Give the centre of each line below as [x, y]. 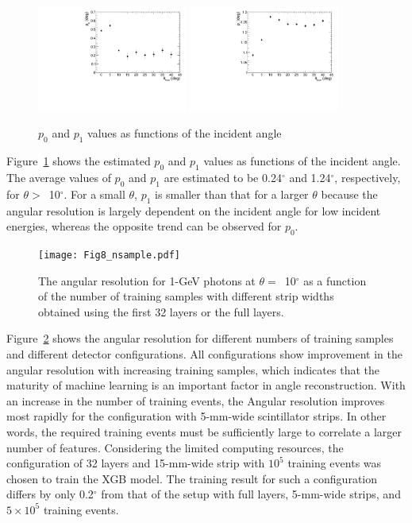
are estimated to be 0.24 [223, 178]
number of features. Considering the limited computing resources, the [175, 447]
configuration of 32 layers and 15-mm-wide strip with [136, 463]
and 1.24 [310, 178]
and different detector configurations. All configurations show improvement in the [204, 354]
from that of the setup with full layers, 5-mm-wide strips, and [251, 494]
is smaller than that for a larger [232, 194]
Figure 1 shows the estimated [79, 161]
